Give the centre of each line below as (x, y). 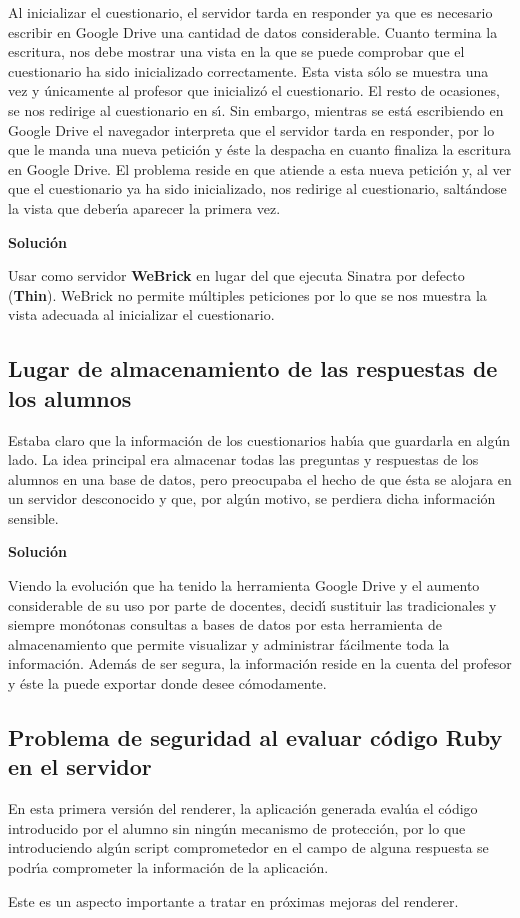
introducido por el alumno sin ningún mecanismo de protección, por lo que (237, 827)
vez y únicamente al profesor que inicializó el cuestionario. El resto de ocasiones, (254, 90)
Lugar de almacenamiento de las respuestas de (253, 368)
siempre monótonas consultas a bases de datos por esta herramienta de (225, 624)
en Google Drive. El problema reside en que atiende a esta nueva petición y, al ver (260, 168)
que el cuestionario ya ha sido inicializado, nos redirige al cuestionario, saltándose (257, 188)
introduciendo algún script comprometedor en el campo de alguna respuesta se (248, 847)
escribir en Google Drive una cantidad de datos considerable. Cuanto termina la (253, 31)
